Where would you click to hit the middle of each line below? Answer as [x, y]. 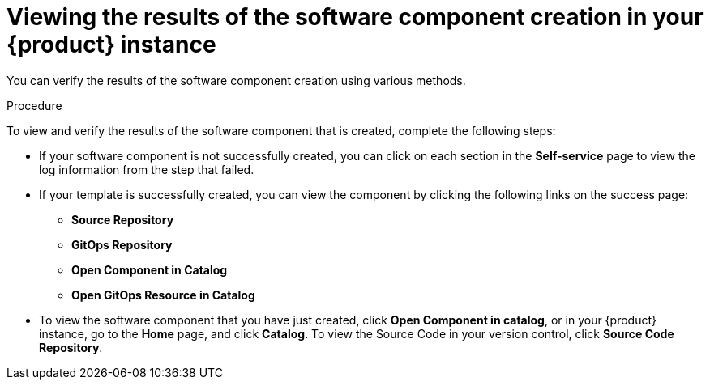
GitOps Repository [122, 244]
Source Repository [123, 219]
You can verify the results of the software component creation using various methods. [236, 80]
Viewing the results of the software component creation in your [355, 17]
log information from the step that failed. [147, 169]
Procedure [34, 105]
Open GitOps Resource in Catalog [163, 295]
